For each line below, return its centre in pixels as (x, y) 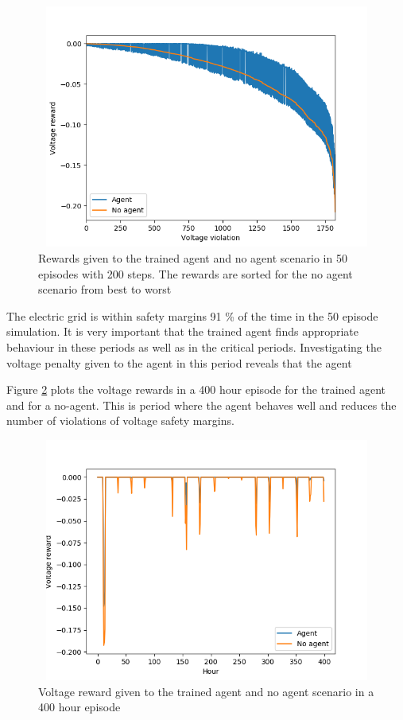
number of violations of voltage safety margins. (120, 420)
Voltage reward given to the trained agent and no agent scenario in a (206, 691)
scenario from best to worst (105, 289)
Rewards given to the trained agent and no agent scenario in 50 (193, 257)
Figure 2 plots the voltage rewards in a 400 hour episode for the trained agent (196, 389)
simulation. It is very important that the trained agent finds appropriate (183, 331)
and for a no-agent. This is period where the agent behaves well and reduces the (201, 405)
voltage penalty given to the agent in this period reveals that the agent (179, 362)
